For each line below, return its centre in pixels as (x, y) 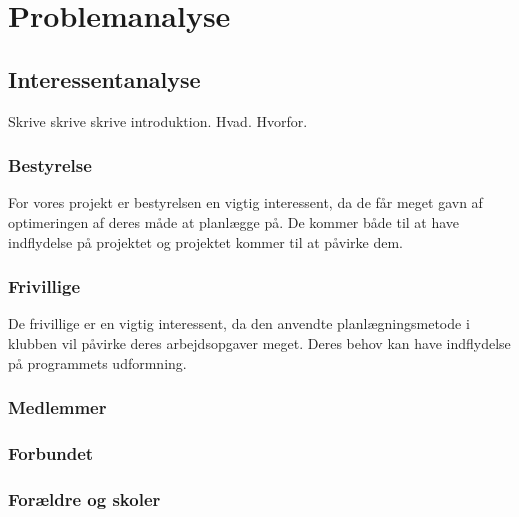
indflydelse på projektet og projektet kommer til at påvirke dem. (205, 241)
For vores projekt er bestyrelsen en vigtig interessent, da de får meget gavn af (245, 202)
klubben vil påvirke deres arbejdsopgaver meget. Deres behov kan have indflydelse (259, 342)
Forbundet (51, 452)
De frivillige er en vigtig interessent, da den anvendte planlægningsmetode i (239, 323)
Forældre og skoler (84, 498)
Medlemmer (57, 407)
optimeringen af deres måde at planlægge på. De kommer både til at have (234, 221)
